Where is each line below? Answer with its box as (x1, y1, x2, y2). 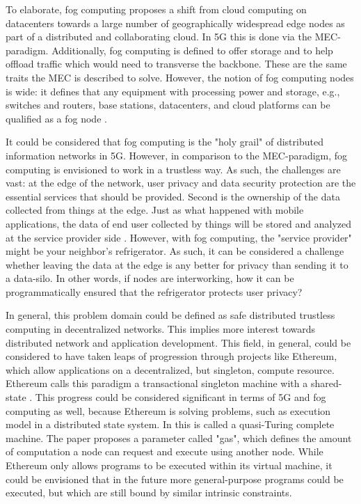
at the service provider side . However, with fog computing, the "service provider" (6, 230, 352, 244)
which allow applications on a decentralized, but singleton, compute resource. (6, 362, 335, 377)
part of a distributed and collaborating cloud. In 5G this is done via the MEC (6, 29, 338, 44)
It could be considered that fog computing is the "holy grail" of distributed (6, 134, 323, 149)
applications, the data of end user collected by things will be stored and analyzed (6, 216, 352, 230)
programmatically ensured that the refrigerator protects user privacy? (6, 284, 303, 299)
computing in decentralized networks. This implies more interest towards (6, 322, 316, 336)
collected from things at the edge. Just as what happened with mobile (6, 203, 304, 217)
